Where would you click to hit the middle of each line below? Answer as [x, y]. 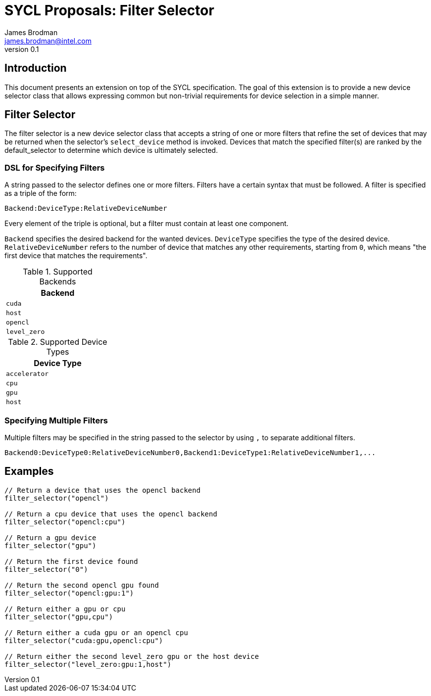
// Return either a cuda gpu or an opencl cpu [96, 632]
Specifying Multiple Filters [56, 420]
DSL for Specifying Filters [55, 167]
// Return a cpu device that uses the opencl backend [111, 514]
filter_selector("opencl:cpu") [65, 522]
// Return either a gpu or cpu [65, 609]
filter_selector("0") [46, 569]
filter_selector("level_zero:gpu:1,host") [88, 664]
